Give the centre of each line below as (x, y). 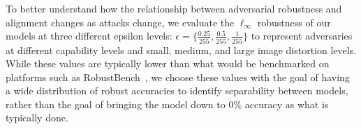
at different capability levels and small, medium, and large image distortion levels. (181, 50)
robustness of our (294, 22)
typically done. (37, 118)
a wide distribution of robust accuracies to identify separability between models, (177, 91)
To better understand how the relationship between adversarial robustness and (174, 8)
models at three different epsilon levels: (89, 36)
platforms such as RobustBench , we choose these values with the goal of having (178, 77)
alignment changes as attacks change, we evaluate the (120, 22)
